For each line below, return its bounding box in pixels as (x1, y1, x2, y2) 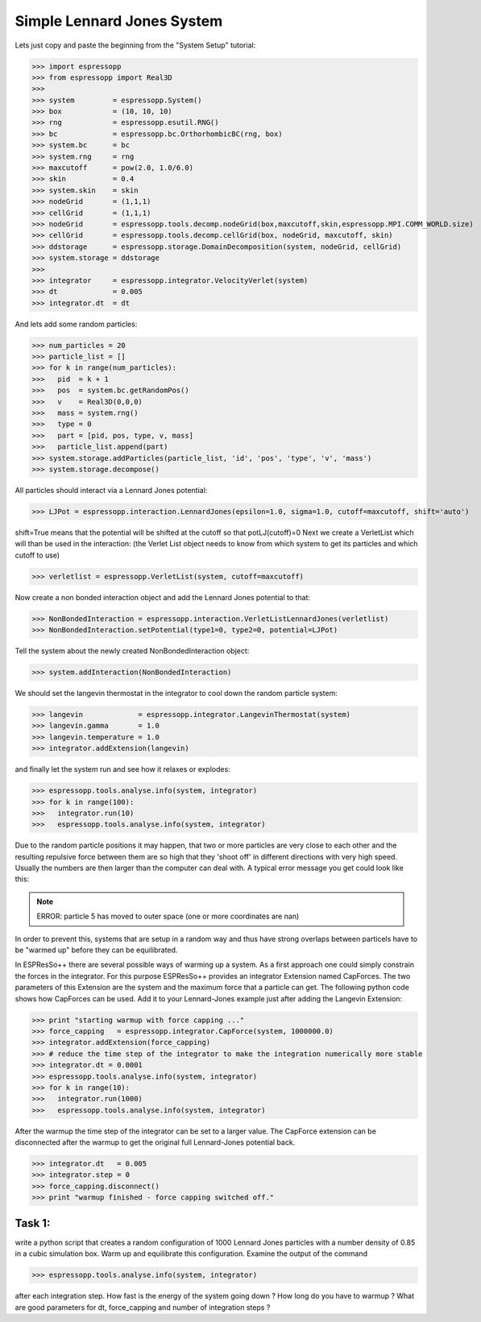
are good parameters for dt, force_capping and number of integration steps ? (15, 1302, 271, 1312)
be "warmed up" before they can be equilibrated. (15, 945, 178, 955)
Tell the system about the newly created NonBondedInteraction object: (15, 646, 250, 656)
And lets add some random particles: (15, 319, 138, 329)
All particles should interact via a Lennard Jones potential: (15, 485, 208, 495)
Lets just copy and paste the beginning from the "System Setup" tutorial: (15, 40, 256, 50)
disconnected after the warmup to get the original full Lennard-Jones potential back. (15, 1138, 296, 1147)
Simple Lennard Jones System (15, 12, 223, 30)
